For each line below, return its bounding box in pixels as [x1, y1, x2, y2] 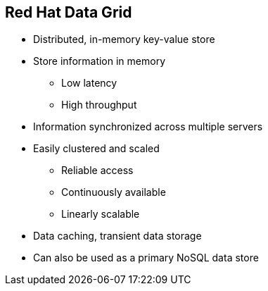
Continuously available [61, 186, 166, 199]
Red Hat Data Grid [5, 4, 132, 21]
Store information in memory [33, 55, 166, 68]
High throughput [61, 99, 137, 111]
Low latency [61, 77, 117, 89]
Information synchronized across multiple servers [33, 120, 263, 133]
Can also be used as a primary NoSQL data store [33, 252, 259, 264]
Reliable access [61, 164, 134, 177]
